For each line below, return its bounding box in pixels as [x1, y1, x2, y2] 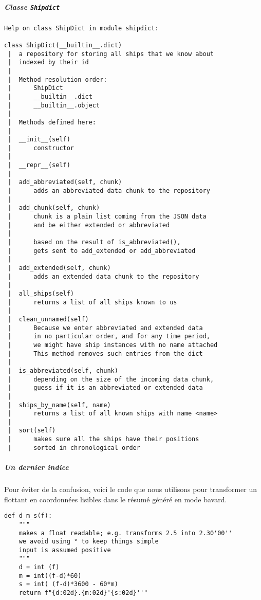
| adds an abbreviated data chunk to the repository [8, 187, 210, 195]
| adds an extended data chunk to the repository [8, 272, 199, 280]
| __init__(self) [8, 136, 70, 143]
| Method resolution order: [8, 76, 107, 83]
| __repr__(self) [8, 161, 70, 169]
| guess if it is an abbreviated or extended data [8, 384, 203, 392]
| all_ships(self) [8, 289, 74, 297]
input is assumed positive [18, 546, 111, 554]
